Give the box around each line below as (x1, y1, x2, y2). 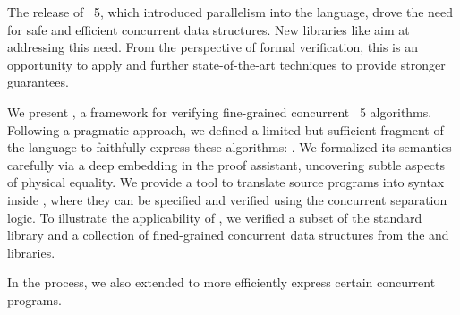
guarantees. (7, 72, 69, 91)
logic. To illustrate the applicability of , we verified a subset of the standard (7, 208, 422, 226)
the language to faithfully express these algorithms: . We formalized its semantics (7, 138, 452, 157)
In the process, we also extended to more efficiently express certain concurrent (7, 273, 436, 292)
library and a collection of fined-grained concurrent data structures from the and (7, 226, 449, 244)
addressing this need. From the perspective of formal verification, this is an (7, 38, 418, 56)
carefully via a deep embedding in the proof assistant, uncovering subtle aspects (7, 155, 446, 174)
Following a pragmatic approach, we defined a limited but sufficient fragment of (7, 120, 444, 139)
